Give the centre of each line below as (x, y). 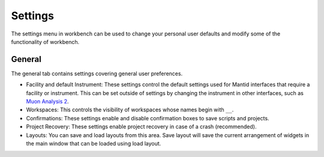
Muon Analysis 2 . (47, 102)
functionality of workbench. (45, 42)
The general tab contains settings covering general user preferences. (97, 73)
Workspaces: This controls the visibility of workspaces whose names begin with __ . (130, 110)
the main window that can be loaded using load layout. (94, 143)
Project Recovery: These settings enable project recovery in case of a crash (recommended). (141, 127)
